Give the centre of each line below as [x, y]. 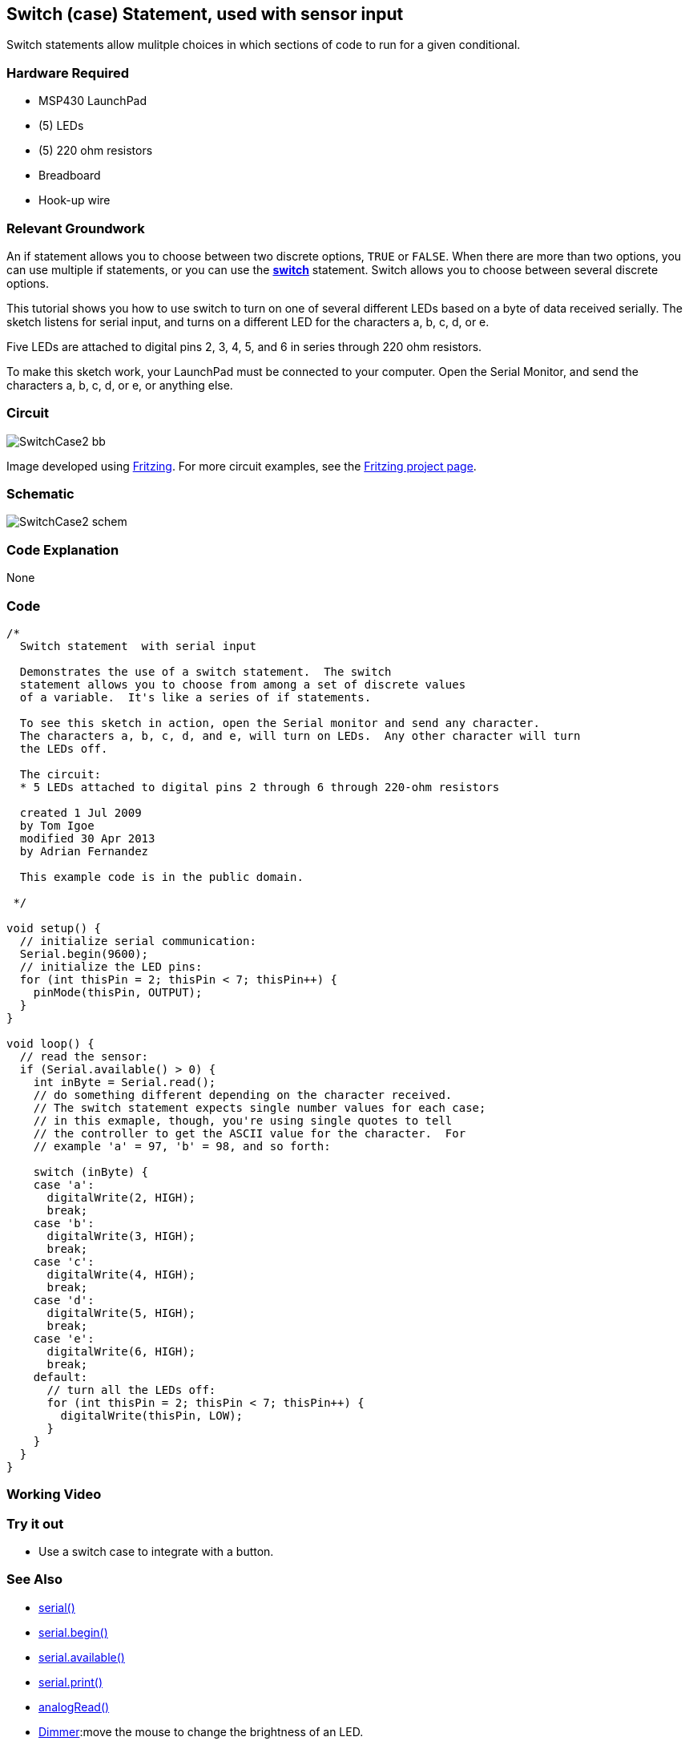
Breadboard [70, 176]
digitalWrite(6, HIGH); [121, 1351]
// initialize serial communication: [138, 941]
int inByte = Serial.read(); [125, 1082]
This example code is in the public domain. [161, 877]
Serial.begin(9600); [84, 953]
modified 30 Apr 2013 [87, 838]
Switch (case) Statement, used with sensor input [205, 14]
